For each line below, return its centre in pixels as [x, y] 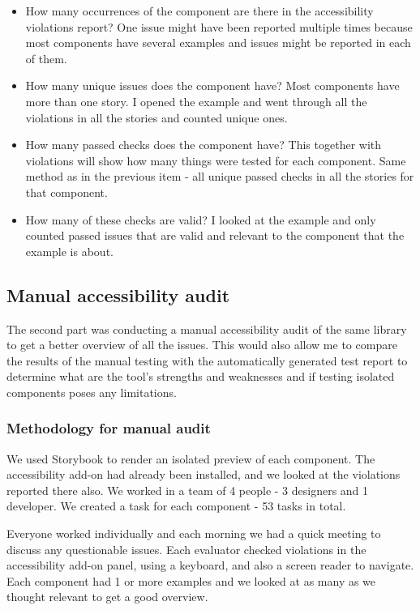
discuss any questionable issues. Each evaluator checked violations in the [186, 549]
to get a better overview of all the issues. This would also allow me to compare [202, 345]
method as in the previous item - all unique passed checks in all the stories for [220, 176]
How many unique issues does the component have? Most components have [212, 85]
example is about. [69, 251]
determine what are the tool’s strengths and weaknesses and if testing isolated [201, 376]
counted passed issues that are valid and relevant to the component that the [215, 235]
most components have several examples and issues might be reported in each [218, 43]
